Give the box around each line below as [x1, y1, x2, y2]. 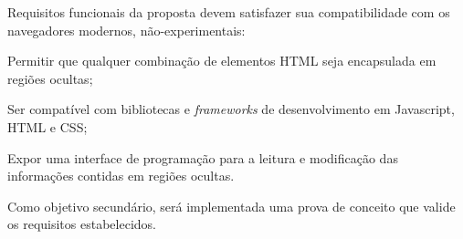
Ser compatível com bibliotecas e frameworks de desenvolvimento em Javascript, [7, 99, 455, 119]
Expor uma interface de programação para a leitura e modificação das [7, 148, 398, 167]
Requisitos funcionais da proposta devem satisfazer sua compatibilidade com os [7, 3, 450, 21]
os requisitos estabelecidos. [7, 214, 156, 234]
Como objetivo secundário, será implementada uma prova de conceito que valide [7, 196, 456, 215]
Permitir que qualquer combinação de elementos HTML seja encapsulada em [7, 51, 437, 70]
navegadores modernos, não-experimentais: [7, 20, 246, 39]
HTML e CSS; [7, 117, 88, 136]
